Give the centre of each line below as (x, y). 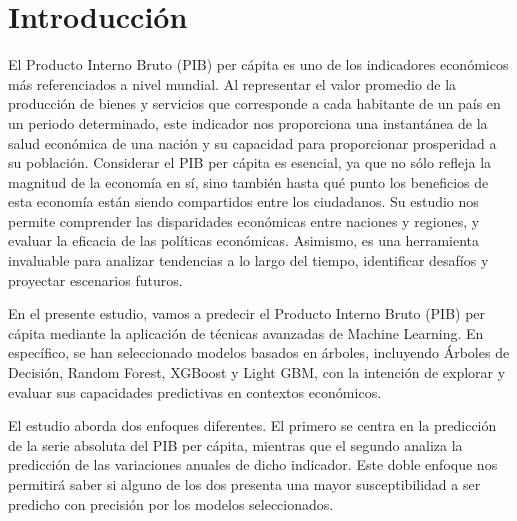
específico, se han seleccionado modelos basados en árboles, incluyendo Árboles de (259, 352)
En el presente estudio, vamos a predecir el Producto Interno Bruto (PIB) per (247, 313)
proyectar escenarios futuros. (95, 279)
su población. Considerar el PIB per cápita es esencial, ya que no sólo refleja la (250, 162)
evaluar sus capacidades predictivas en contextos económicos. (195, 391)
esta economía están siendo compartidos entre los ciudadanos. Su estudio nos (243, 201)
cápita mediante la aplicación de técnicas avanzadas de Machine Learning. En (246, 332)
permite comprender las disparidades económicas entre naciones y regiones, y (244, 220)
